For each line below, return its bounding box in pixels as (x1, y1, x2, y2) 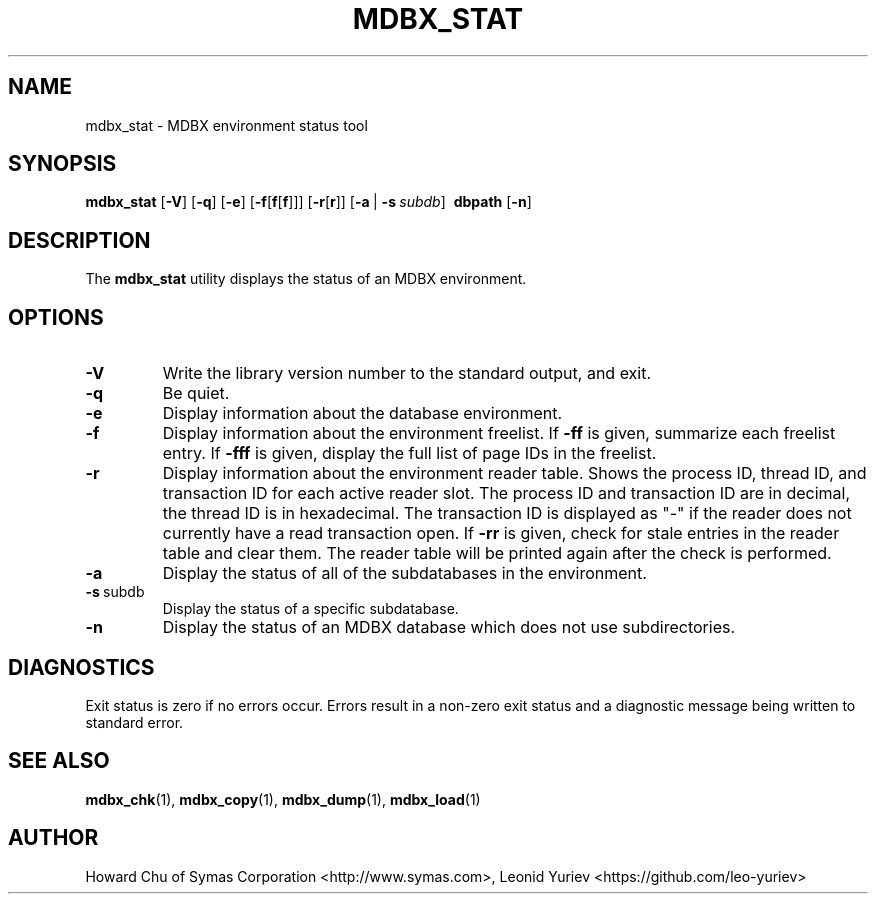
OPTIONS (8, 304, 104, 330)
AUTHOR (8, 825, 99, 851)
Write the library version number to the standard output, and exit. (162, 363, 652, 384)
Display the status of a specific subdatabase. (162, 600, 459, 618)
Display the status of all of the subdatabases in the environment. (162, 563, 647, 584)
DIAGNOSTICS (8, 654, 155, 680)
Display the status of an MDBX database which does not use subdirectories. (162, 617, 736, 638)
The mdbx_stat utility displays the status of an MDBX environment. (85, 270, 527, 288)
